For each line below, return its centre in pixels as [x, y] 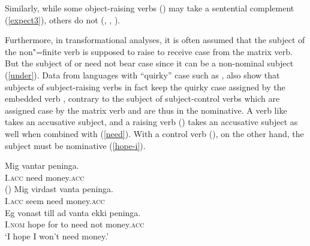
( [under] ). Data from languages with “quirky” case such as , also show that [142, 75]
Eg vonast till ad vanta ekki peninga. [73, 212]
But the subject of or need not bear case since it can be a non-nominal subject [149, 63]
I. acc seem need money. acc [55, 200]
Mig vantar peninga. [42, 165]
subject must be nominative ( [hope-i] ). [75, 145]
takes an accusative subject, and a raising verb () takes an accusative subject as [151, 122]
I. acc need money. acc [45, 177]
